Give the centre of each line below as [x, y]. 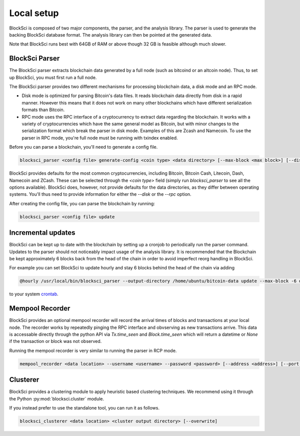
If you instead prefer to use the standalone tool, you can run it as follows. [84, 408]
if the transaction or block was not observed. [55, 341]
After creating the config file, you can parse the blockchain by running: [82, 203]
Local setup [34, 13]
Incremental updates [42, 233]
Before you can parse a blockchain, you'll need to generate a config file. [83, 147]
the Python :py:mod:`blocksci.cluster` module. [57, 398]
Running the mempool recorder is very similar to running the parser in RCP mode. [93, 350]
